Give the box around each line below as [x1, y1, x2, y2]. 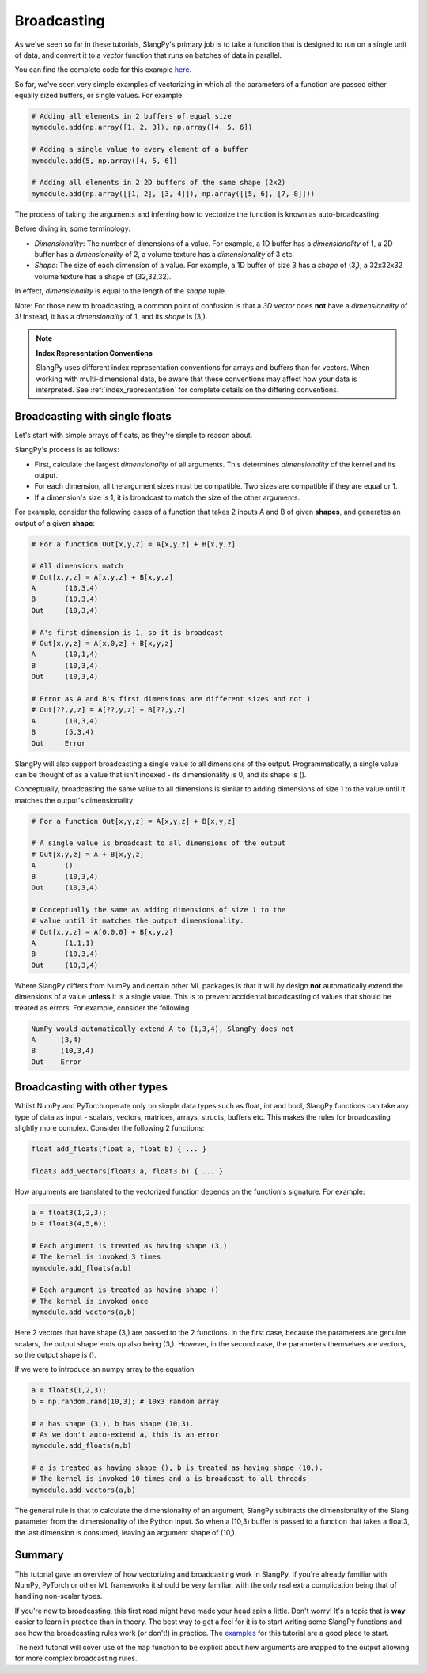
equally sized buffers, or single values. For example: [14, 91, 185, 100]
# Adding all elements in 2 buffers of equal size [31, 111, 232, 121]
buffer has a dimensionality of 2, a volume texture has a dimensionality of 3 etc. [34, 249, 295, 259]
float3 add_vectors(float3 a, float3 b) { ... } [31, 1166, 224, 1176]
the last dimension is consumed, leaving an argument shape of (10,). [14, 1528, 237, 1537]
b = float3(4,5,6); [31, 1219, 107, 1229]
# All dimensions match [31, 561, 124, 571]
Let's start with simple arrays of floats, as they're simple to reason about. [14, 430, 253, 440]
